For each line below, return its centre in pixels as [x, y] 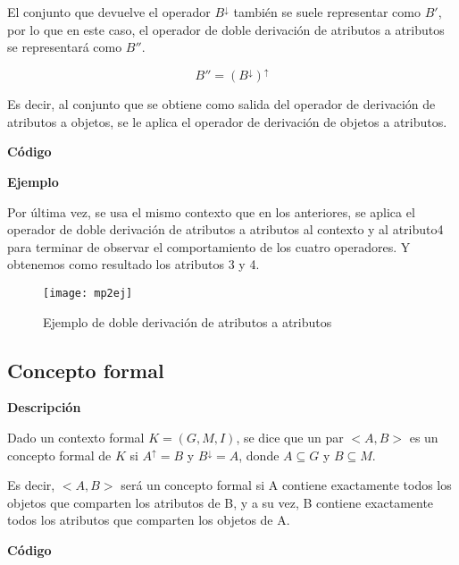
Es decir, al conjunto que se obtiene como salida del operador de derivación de [221, 104]
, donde [259, 455]
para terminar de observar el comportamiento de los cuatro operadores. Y [209, 246]
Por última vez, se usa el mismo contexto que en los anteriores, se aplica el [211, 211]
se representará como [65, 47]
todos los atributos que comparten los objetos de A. [149, 520]
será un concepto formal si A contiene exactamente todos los [286, 485]
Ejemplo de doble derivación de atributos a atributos [188, 321]
